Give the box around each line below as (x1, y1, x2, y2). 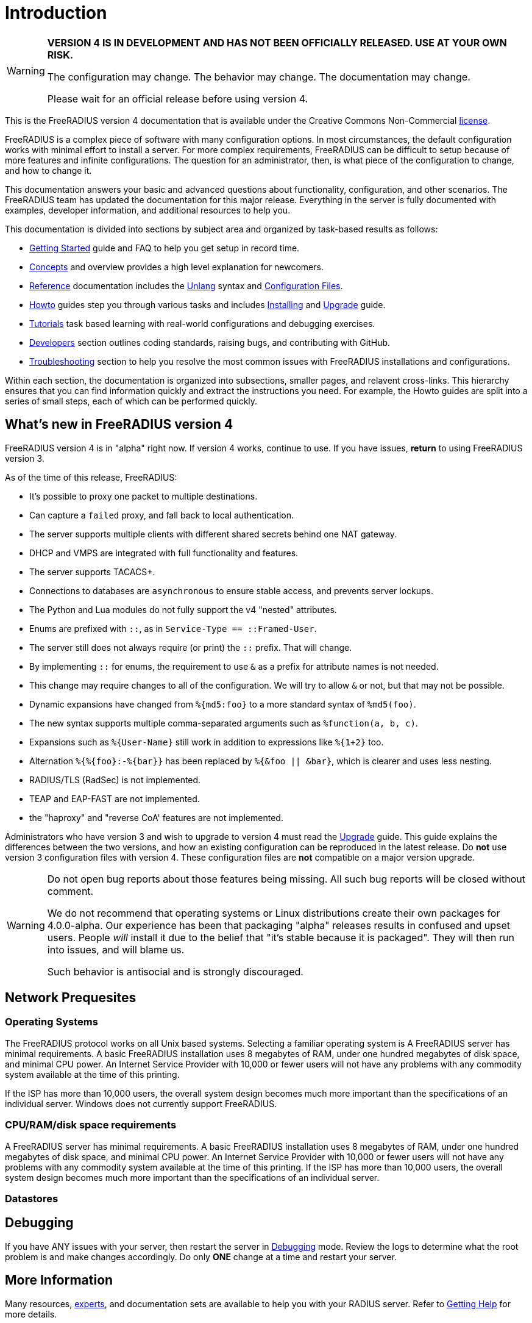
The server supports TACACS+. (29, 566, 155, 577)
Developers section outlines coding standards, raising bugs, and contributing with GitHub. (29, 337, 391, 348)
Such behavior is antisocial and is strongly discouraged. (47, 965, 303, 978)
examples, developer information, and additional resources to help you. (5, 204, 291, 215)
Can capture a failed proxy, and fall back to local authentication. (29, 509, 294, 520)
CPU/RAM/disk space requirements (5, 1119, 177, 1131)
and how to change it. (5, 165, 92, 176)
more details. (5, 1308, 57, 1319)
